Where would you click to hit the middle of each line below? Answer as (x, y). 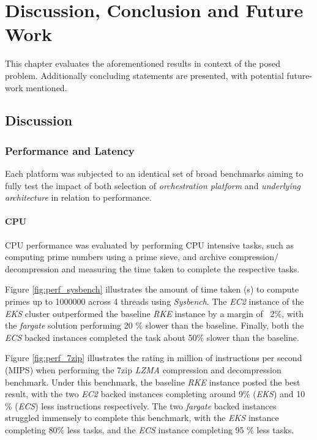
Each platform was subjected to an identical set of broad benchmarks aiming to (154, 173)
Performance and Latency (70, 150)
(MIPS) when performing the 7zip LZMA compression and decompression (143, 370)
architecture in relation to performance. (78, 197)
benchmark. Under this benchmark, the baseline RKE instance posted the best (153, 382)
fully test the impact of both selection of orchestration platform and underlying (153, 185)
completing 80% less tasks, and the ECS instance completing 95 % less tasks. (150, 429)
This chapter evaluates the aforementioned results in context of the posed (143, 63)
